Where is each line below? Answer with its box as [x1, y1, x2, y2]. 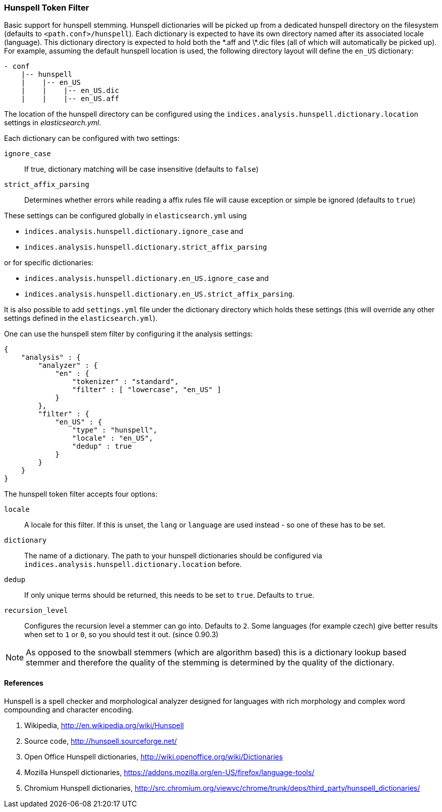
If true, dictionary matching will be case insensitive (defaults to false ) [24, 165, 259, 174]
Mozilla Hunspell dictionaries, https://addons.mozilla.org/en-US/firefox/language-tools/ [24, 768, 315, 777]
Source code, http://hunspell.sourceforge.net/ [24, 736, 177, 745]
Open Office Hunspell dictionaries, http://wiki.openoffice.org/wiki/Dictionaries [24, 752, 283, 761]
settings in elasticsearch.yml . [4, 118, 102, 127]
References [4, 678, 43, 687]
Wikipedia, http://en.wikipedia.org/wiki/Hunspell [24, 721, 184, 730]
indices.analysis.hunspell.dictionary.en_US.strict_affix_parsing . [24, 290, 295, 299]
